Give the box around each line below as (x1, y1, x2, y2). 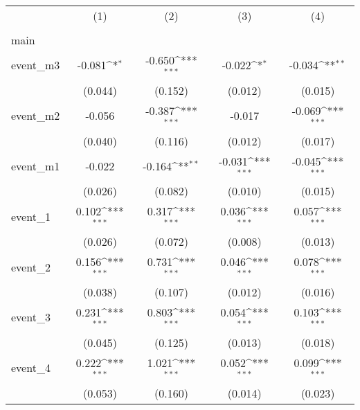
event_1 (11, 208, 51, 224)
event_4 (11, 359, 51, 376)
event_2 (11, 258, 51, 275)
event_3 (11, 309, 51, 326)
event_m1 (11, 157, 60, 174)
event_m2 (11, 107, 60, 124)
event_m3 (11, 57, 60, 73)
